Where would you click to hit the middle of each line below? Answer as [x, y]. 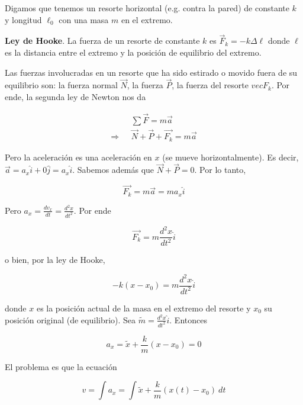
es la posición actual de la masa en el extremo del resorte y [144, 308]
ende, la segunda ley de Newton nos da [75, 97]
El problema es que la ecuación [61, 366]
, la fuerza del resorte [210, 85]
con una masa [84, 19]
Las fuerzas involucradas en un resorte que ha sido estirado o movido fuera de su [151, 72]
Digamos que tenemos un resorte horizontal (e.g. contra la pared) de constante [147, 8]
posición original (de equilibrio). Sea [70, 319]
